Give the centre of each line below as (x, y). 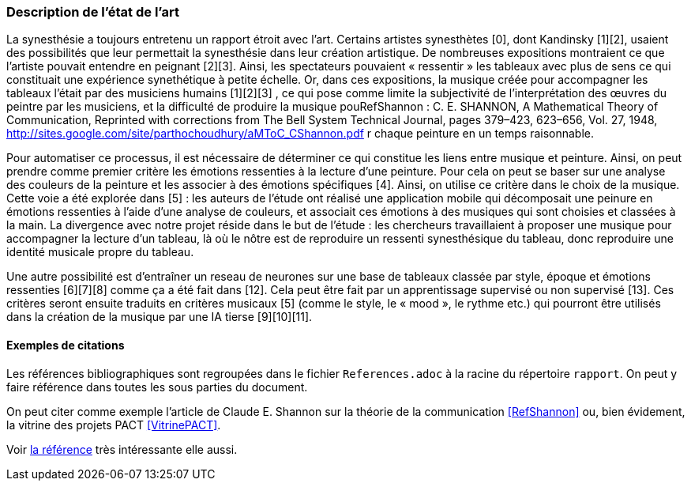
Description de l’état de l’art (93, 12)
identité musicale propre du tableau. (100, 252)
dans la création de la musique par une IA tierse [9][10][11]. (160, 317)
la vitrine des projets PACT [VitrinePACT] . (114, 425)
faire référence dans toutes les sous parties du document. (157, 387)
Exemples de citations (66, 345)
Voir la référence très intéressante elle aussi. (122, 449)
